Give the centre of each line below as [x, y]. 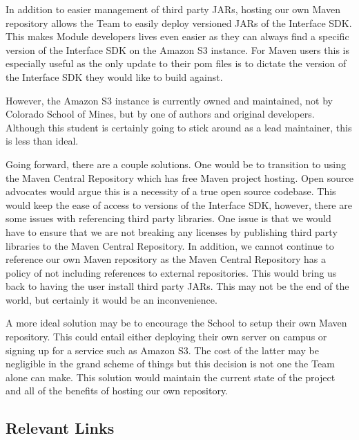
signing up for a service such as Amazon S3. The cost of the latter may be [162, 350]
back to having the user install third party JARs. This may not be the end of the [177, 286]
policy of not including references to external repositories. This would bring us [171, 272]
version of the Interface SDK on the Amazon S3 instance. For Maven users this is [177, 49]
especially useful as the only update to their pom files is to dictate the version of [176, 63]
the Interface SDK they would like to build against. [114, 76]
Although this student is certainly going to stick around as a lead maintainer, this [179, 127]
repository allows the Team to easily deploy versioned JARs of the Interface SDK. [179, 22]
